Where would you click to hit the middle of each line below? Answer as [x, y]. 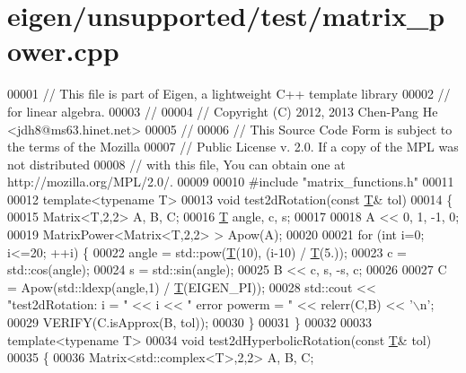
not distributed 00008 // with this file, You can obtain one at [176, 164]
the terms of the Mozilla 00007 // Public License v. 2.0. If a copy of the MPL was [233, 147]
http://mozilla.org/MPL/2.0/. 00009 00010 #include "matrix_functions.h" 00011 [231, 182]
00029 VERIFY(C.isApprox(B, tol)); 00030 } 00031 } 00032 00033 [190, 322]
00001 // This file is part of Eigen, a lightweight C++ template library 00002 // [229, 94]
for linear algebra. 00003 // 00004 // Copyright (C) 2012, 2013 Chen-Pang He [223, 111]
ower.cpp [63, 51]
